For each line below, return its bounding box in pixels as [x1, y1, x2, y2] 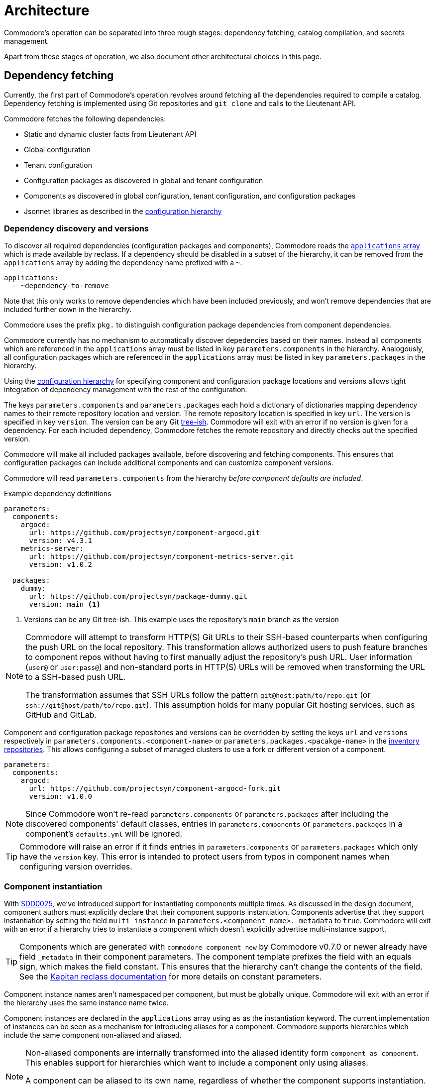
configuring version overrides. [19, 862, 132, 872]
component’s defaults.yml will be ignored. [25, 829, 183, 839]
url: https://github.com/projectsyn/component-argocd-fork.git [29, 784, 281, 793]
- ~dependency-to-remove [12, 282, 109, 290]
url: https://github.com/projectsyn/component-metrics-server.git [29, 552, 294, 561]
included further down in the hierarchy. [4, 305, 132, 314]
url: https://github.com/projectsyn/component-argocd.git [29, 529, 260, 537]
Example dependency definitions [4, 489, 111, 498]
